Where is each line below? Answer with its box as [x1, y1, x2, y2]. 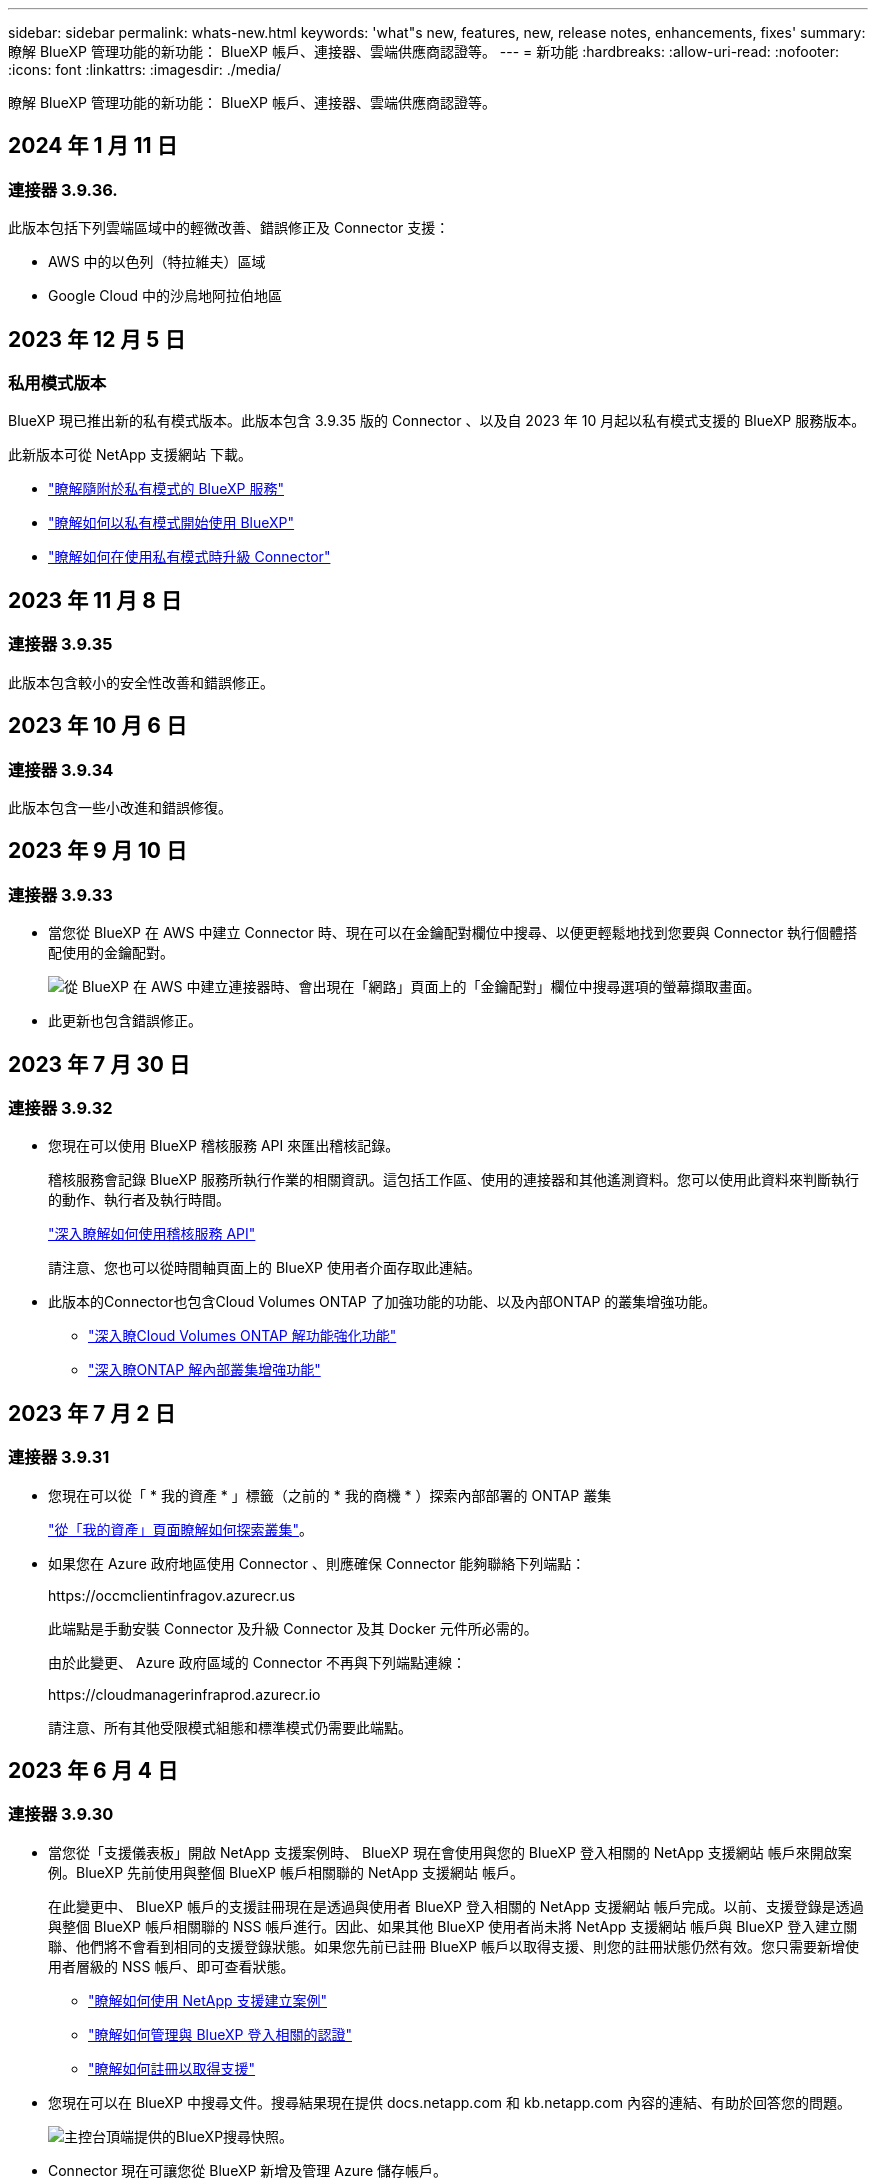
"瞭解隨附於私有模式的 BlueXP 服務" [48, 480, 285, 498]
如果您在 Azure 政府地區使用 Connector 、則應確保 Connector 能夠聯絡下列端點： [48, 1554, 586, 1572]
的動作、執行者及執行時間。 [48, 1191, 230, 1209]
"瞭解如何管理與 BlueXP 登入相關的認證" [88, 2025, 353, 2043]
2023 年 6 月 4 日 [8, 1757, 178, 1783]
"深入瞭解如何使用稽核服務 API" [48, 1225, 256, 1243]
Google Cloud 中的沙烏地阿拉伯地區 [48, 287, 283, 305]
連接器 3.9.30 [8, 1804, 114, 1825]
